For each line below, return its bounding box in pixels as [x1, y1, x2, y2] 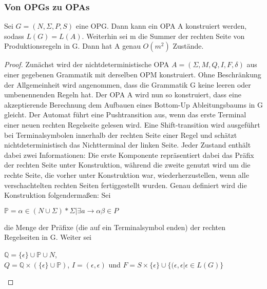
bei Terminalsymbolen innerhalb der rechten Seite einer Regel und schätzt [4, 129, 237, 140]
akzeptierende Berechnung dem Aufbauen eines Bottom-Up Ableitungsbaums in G [4, 99, 263, 110]
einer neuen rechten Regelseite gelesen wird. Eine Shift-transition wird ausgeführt [4, 119, 260, 130]
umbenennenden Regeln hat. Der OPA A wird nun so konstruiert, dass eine [4, 89, 241, 100]
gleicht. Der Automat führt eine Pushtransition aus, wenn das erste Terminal [4, 109, 246, 120]
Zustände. [173, 40, 204, 51]
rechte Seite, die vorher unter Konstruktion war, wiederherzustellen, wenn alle [4, 169, 249, 180]
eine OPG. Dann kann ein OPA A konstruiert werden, [75, 20, 247, 31]
